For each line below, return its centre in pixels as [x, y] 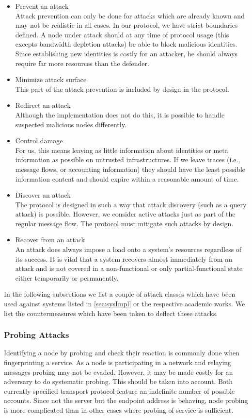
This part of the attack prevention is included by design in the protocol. [122, 89]
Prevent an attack [42, 6]
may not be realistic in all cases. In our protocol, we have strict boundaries [126, 25]
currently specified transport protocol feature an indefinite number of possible [119, 391]
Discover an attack [43, 195]
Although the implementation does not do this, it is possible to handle [120, 114]
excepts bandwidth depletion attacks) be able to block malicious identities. [126, 44]
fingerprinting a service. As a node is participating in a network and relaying [118, 362]
